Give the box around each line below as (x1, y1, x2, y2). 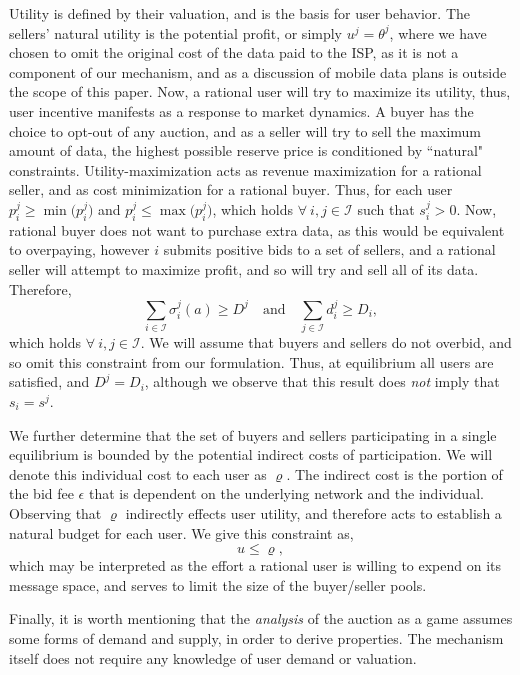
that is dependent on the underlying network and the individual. (88, 483, 484, 504)
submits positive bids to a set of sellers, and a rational (163, 239, 496, 260)
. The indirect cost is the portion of (286, 463, 503, 484)
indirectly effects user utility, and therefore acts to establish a (125, 503, 502, 523)
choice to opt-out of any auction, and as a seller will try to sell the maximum (9, 120, 481, 141)
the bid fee (9, 483, 74, 504)
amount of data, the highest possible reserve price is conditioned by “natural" (9, 140, 484, 161)
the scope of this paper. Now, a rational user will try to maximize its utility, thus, (9, 81, 511, 102)
